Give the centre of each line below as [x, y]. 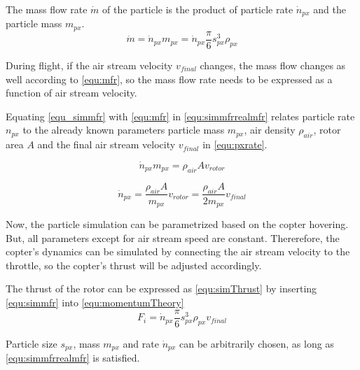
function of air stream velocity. [71, 93]
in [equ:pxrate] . [235, 144]
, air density [270, 130]
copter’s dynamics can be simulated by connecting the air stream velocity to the [178, 251]
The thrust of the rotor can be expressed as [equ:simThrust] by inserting [161, 289]
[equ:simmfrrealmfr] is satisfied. [73, 358]
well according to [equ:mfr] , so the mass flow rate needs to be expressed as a [169, 79]
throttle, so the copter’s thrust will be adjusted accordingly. [134, 265]
